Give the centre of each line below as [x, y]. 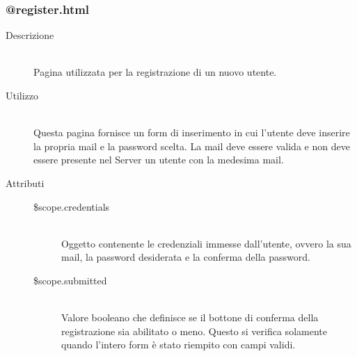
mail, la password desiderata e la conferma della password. [186, 257]
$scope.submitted [70, 280]
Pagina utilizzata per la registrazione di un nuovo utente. [155, 72]
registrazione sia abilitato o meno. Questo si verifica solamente [194, 331]
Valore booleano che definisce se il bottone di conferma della [190, 317]
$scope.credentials [72, 206]
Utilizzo [22, 95]
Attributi [25, 183]
